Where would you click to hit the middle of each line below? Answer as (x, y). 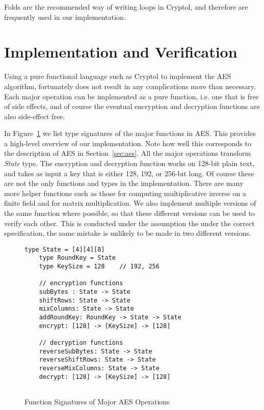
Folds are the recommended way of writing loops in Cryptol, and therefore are (126, 7)
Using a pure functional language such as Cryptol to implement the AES (118, 76)
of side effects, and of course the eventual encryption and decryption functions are (132, 106)
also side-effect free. (35, 116)
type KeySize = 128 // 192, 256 (99, 267)
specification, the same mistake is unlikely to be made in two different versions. (128, 233)
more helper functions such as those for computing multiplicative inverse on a (125, 193)
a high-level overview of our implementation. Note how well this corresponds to (128, 143)
